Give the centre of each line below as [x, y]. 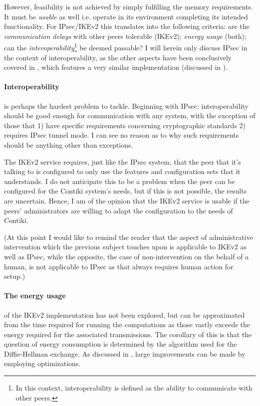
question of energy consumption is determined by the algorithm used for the [121, 344]
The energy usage [35, 296]
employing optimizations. [42, 363]
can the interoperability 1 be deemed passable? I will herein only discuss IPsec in [126, 47]
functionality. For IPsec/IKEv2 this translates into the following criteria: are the [127, 26]
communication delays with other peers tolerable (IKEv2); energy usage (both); [125, 36]
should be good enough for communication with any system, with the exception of [130, 115]
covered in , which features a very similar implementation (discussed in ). [116, 67]
